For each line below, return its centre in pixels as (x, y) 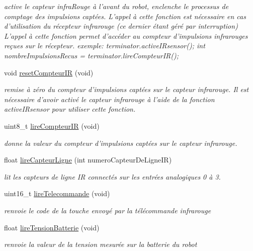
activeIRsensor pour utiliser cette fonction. (70, 109)
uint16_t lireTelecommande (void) (57, 193)
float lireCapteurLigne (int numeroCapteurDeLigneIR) (88, 160)
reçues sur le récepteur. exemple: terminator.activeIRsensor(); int (105, 46)
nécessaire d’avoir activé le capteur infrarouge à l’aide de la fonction (109, 99)
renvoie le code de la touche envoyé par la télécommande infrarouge (108, 210)
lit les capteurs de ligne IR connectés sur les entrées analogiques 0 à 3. (112, 176)
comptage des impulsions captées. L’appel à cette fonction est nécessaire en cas (125, 16)
